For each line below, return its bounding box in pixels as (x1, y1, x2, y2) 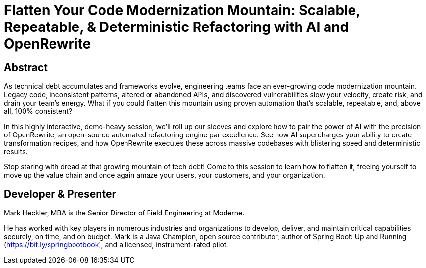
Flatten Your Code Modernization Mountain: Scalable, (4, 2, 360, 19)
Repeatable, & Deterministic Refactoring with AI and (4, 19, 349, 35)
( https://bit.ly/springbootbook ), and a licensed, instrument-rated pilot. (4, 241, 228, 249)
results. (4, 147, 28, 156)
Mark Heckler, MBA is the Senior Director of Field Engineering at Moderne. (4, 209, 245, 217)
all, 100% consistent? (4, 107, 73, 116)
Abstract (4, 61, 48, 74)
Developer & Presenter (4, 188, 116, 200)
